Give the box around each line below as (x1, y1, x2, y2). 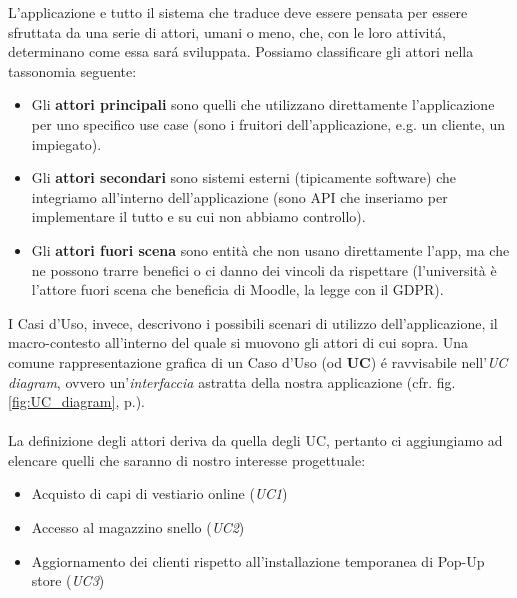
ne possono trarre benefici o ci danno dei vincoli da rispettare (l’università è (31, 259, 497, 280)
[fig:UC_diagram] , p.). (8, 391, 145, 412)
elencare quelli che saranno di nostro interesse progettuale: (8, 449, 366, 470)
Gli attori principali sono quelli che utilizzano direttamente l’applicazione (31, 94, 495, 115)
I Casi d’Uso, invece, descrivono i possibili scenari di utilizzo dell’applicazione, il (8, 312, 498, 333)
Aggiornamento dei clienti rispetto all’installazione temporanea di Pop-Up (31, 550, 485, 571)
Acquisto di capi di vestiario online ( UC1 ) (31, 483, 288, 504)
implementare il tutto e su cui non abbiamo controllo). (31, 206, 366, 227)
